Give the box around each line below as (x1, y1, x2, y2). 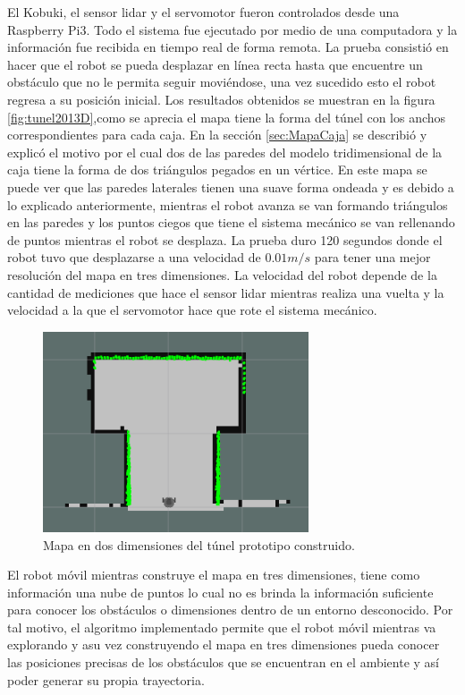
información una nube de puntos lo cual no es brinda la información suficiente (7, 582, 434, 601)
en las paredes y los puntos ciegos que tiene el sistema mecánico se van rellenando (7, 213, 455, 232)
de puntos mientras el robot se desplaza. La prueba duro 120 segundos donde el (7, 230, 443, 249)
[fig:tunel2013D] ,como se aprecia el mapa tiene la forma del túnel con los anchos (7, 107, 446, 126)
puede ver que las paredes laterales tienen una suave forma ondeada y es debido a (7, 177, 454, 196)
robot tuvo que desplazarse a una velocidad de (7, 248, 261, 267)
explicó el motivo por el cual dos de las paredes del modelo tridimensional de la (7, 142, 443, 161)
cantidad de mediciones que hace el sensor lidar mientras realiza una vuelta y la (7, 283, 444, 301)
